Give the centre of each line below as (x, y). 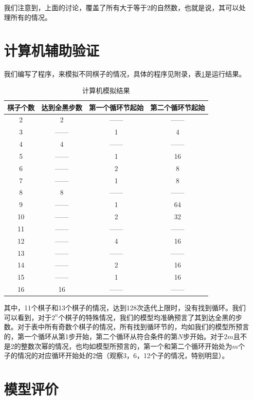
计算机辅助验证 (52, 50)
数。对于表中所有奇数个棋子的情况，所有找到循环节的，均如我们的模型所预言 (126, 327)
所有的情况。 (31, 17)
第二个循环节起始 (178, 107)
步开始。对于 (204, 336)
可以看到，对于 (28, 317)
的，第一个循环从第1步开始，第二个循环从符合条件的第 (91, 336)
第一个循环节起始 (116, 107)
